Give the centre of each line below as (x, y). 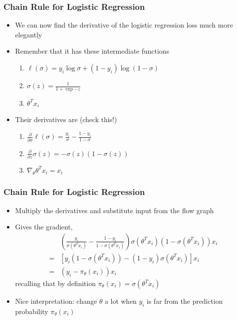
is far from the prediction (185, 301)
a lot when (121, 301)
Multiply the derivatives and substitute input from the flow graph (114, 210)
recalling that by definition (55, 283)
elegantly (29, 34)
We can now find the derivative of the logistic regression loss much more (124, 25)
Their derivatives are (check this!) (66, 119)
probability (32, 311)
